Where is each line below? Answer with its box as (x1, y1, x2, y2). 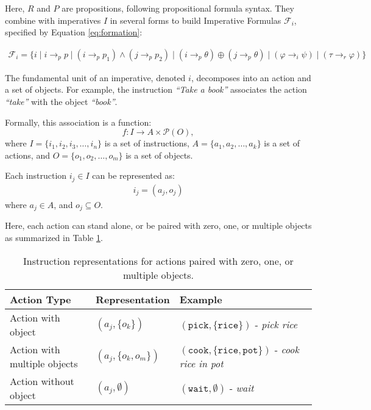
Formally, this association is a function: (5, 115, 152, 128)
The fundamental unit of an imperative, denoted (5, 71, 186, 84)
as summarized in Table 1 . (5, 231, 103, 243)
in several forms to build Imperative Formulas (110, 13, 281, 26)
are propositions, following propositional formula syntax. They (62, 2, 294, 14)
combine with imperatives (5, 13, 101, 26)
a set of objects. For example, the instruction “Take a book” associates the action (5, 83, 307, 96)
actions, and (5, 148, 50, 161)
